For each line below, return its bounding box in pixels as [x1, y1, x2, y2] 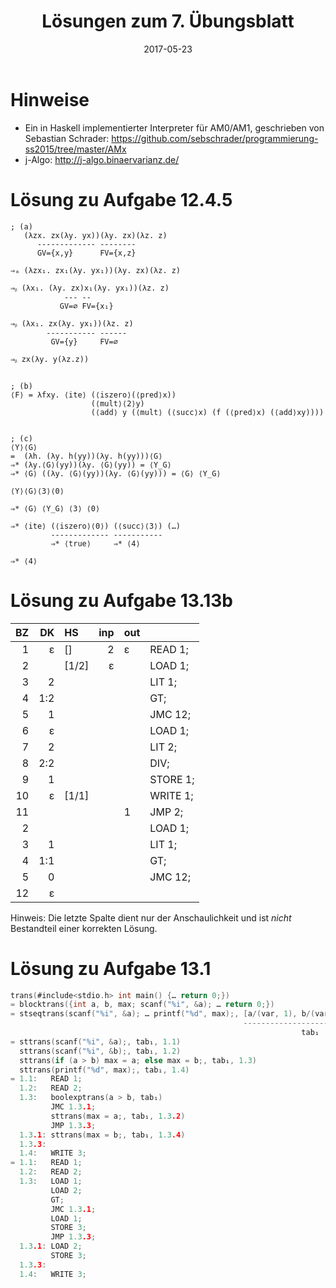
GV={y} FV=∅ [50, 336, 118, 347]
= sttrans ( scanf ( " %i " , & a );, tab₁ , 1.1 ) [10, 1036, 182, 1047]
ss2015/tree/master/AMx [24, 143, 127, 155]
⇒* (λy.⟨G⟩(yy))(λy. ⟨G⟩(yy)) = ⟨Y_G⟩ [10, 460, 172, 470]
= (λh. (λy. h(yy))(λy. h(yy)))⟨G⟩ [10, 451, 163, 461]
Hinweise [10, 88, 90, 111]
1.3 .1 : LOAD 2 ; [19, 1241, 83, 1252]
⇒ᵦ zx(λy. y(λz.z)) [10, 354, 90, 364]
